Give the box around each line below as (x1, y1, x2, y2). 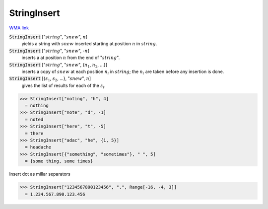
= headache (25, 144, 52, 150)
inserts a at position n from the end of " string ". (21, 55, 120, 61)
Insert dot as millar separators (9, 171, 70, 177)
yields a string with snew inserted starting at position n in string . (21, 41, 157, 47)
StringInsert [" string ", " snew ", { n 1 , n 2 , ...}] (9, 62, 108, 69)
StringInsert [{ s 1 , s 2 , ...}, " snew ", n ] (9, 75, 91, 83)
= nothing (25, 103, 49, 109)
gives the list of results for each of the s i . (21, 82, 106, 89)
